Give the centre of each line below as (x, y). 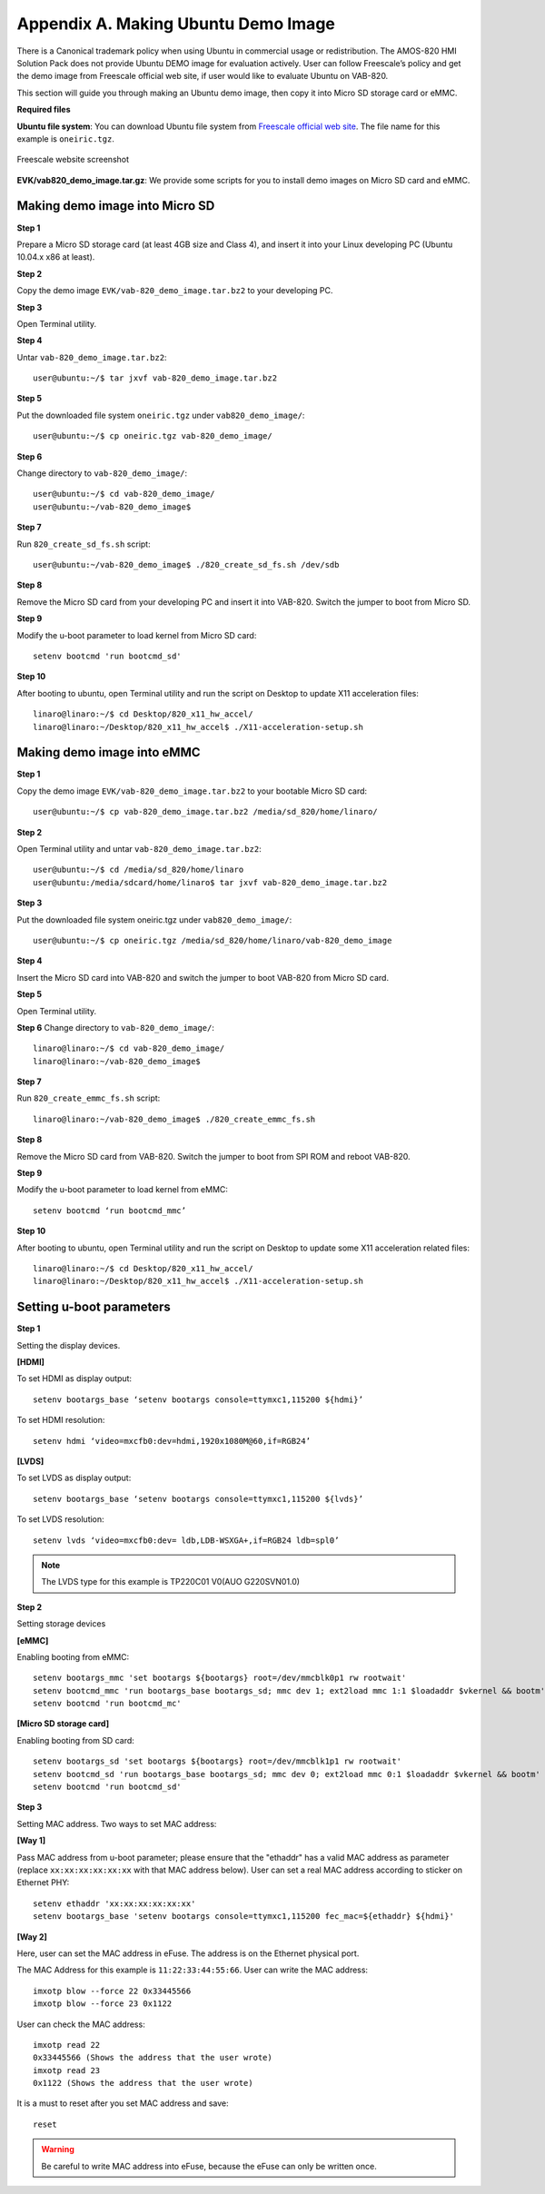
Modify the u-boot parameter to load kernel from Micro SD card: (137, 635)
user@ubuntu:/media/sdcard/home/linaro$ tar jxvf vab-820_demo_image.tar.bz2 (210, 882)
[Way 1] (31, 1841)
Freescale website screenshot (73, 160)
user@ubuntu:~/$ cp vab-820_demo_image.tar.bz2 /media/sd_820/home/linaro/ (205, 812)
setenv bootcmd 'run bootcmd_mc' (107, 1704)
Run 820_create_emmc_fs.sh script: (89, 1098)
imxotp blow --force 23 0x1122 (103, 2004)
